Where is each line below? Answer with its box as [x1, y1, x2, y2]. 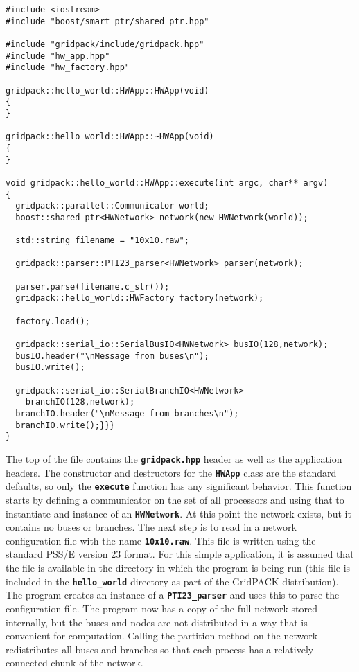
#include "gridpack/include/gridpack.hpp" [6, 39, 204, 49]
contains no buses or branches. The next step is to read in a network [6, 520, 297, 534]
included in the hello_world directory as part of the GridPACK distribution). [6, 574, 339, 588]
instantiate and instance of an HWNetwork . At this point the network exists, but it [6, 506, 351, 520]
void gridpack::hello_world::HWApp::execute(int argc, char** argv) [6, 177, 329, 188]
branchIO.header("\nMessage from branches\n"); [15, 408, 239, 418]
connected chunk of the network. [6, 655, 143, 670]
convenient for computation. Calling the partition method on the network [6, 628, 318, 643]
